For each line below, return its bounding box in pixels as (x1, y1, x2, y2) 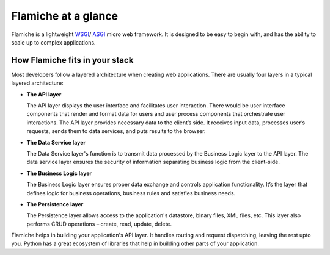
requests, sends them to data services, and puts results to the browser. (26, 127, 206, 135)
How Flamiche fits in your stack (11, 55, 134, 65)
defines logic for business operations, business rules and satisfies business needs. (26, 189, 236, 196)
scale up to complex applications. (11, 38, 96, 46)
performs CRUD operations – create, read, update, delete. (26, 220, 172, 228)
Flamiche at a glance (11, 9, 119, 23)
